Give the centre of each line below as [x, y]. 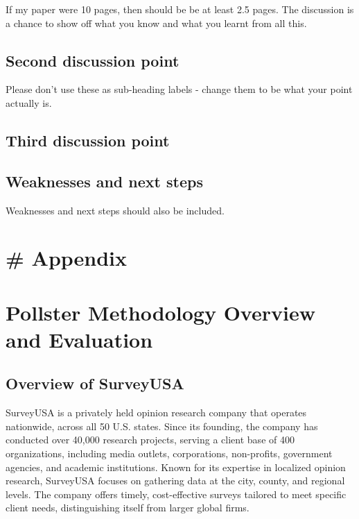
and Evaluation [79, 339]
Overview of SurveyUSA [95, 383]
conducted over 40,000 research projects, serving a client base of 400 [150, 440]
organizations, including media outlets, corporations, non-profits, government [169, 453]
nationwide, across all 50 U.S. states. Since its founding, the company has [162, 426]
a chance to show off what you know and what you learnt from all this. [156, 23]
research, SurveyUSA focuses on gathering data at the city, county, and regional [175, 480]
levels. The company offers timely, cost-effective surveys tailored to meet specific [176, 494]
